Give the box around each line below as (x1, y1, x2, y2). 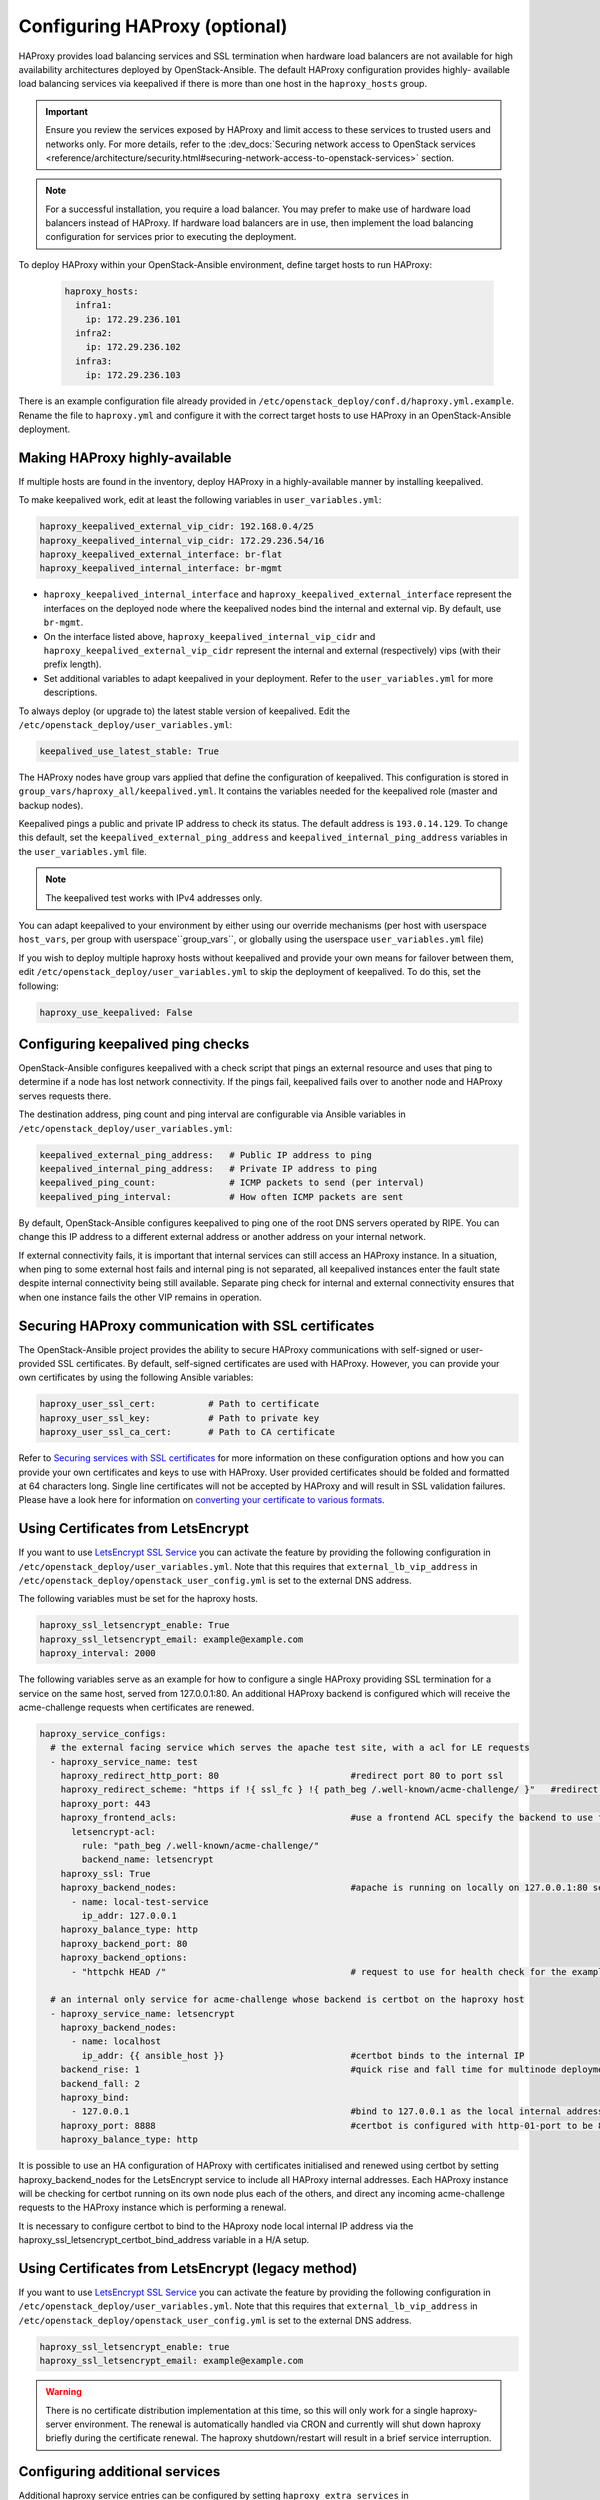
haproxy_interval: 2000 (39, 1648, 157, 1659)
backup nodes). (18, 799, 84, 811)
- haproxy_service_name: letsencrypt (50, 2008, 235, 2019)
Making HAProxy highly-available (18, 449, 232, 466)
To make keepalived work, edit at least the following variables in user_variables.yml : (18, 494, 382, 506)
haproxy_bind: (60, 2092, 130, 2104)
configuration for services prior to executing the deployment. (45, 231, 297, 243)
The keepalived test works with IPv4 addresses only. (45, 891, 263, 904)
